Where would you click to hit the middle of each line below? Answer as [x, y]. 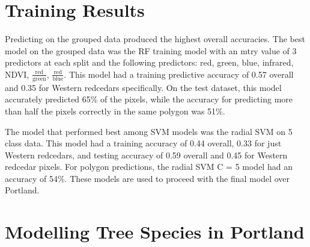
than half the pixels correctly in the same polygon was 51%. [115, 111]
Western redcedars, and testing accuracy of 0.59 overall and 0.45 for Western [146, 155]
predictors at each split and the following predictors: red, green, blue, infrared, [149, 62]
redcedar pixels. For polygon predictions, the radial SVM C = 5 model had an [149, 167]
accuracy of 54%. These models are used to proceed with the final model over [147, 178]
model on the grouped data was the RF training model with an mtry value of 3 [151, 50]
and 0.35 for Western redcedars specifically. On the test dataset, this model [143, 87]
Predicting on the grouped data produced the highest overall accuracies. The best [155, 39]
